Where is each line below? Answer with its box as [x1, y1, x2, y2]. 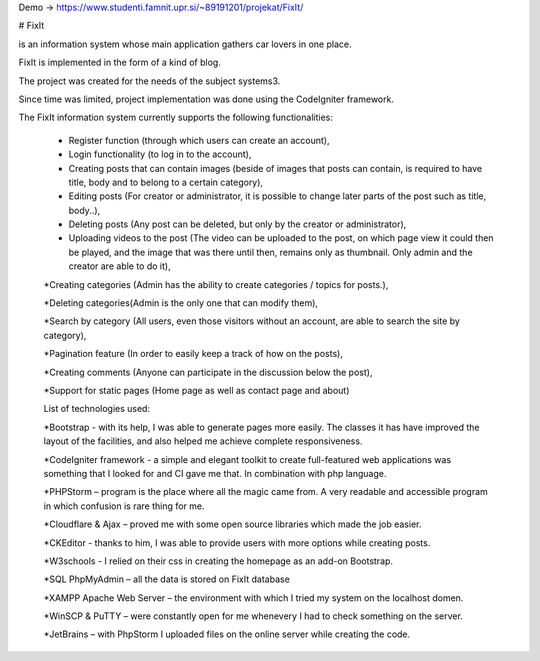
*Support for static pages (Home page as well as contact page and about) [43, 384, 350, 396]
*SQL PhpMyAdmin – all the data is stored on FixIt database [43, 573, 290, 585]
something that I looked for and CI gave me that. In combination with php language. [43, 467, 387, 479]
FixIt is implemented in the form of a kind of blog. [18, 56, 222, 69]
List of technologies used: [43, 403, 150, 415]
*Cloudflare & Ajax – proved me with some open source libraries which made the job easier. [43, 518, 422, 530]
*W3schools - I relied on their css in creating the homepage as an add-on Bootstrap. [43, 555, 394, 567]
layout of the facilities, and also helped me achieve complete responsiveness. [43, 435, 363, 447]
